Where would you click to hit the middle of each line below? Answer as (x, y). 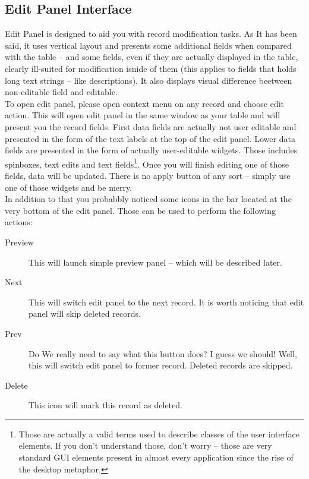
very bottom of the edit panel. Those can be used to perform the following (141, 210)
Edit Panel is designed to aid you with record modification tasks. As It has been (151, 34)
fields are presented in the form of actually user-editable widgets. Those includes (151, 150)
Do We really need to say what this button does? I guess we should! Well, (163, 353)
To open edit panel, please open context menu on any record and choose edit (144, 103)
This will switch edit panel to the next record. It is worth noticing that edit (166, 302)
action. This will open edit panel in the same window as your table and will (143, 115)
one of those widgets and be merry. (69, 187)
